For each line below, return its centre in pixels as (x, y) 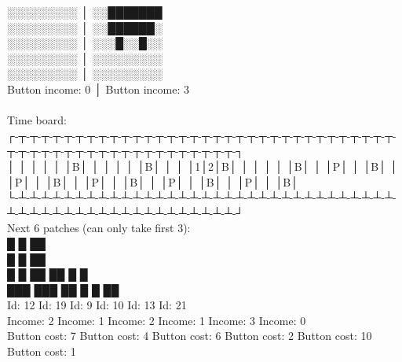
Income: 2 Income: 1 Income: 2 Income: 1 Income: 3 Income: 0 (157, 320)
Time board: (37, 120)
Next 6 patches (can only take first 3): (99, 228)
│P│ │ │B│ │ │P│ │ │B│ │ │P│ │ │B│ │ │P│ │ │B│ (153, 181)
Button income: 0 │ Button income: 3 (98, 89)
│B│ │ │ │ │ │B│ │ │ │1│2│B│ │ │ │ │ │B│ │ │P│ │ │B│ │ (231, 166)
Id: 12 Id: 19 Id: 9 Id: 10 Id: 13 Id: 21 (97, 305)
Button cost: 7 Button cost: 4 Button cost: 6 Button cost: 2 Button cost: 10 (190, 336)
